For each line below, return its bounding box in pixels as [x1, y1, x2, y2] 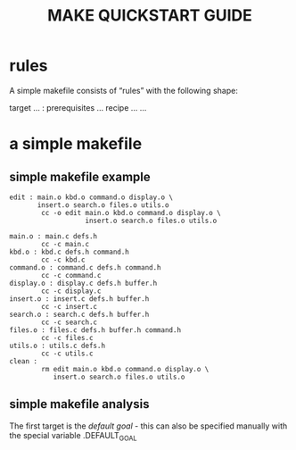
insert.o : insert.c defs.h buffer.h [9, 294, 150, 304]
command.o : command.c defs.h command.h [9, 262, 162, 272]
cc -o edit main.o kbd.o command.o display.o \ [41, 208, 221, 217]
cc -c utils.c [41, 349, 94, 358]
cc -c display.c [41, 287, 102, 296]
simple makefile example [9, 169, 152, 184]
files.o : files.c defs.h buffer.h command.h [9, 325, 181, 335]
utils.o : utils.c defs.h [9, 341, 105, 350]
